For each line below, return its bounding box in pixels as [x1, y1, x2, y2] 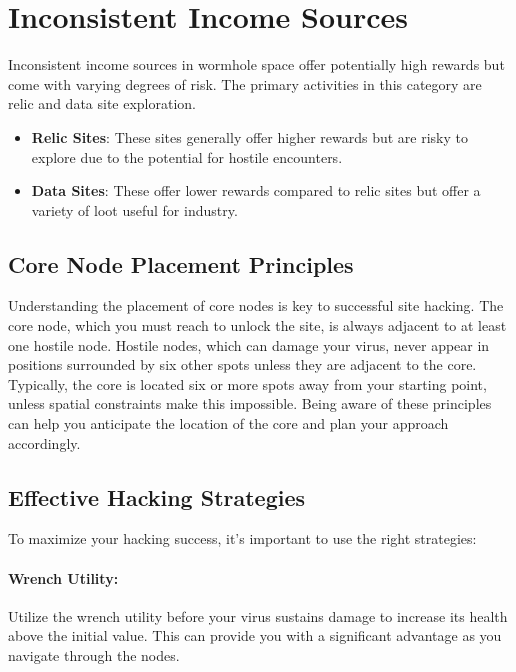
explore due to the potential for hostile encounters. [31, 146, 343, 167]
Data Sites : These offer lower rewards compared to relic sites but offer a [31, 180, 481, 201]
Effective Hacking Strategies [8, 481, 306, 512]
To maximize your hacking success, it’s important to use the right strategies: [8, 528, 477, 549]
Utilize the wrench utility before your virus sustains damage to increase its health [8, 605, 508, 626]
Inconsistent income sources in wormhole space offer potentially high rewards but [8, 54, 505, 75]
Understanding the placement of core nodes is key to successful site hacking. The [8, 295, 504, 316]
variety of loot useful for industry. [31, 199, 238, 220]
